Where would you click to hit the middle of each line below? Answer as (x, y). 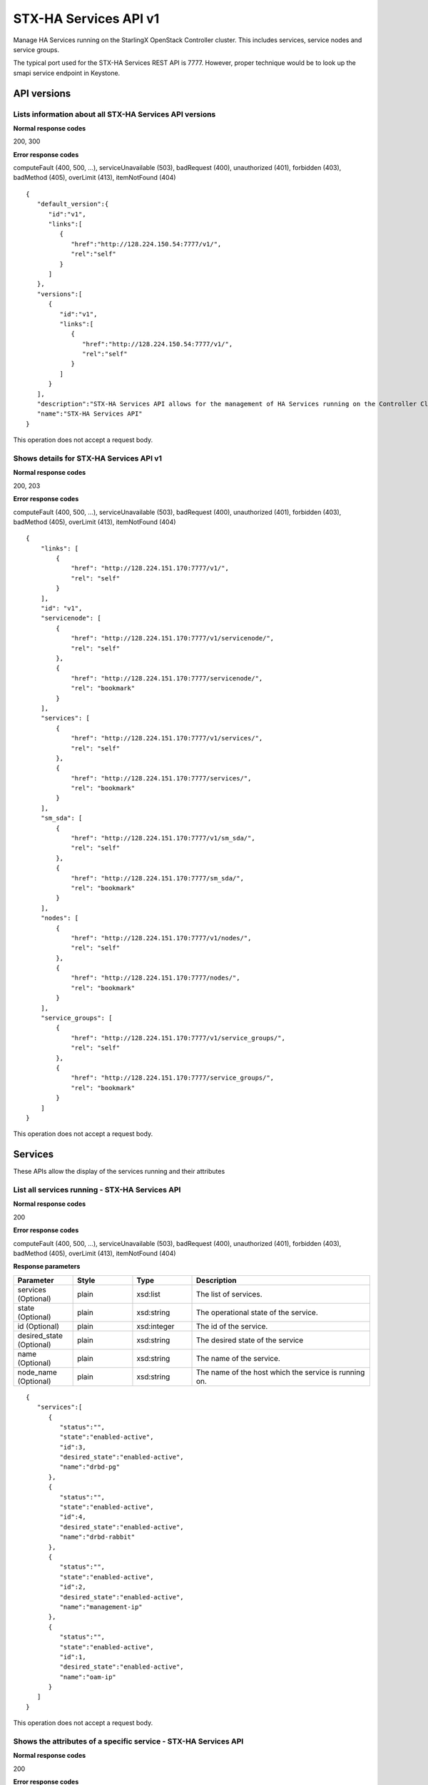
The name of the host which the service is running (281, 1372)
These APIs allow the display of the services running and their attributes (119, 1172)
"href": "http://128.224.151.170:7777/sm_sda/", (157, 878)
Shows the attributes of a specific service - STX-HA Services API (128, 1741)
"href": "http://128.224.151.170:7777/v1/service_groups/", (178, 1038)
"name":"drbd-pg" (90, 1467)
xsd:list (148, 1294)
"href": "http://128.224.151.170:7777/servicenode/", (167, 678)
